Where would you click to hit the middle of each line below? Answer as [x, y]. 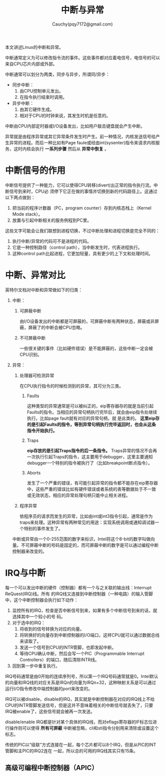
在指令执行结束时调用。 [43, 97]
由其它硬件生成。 [37, 109]
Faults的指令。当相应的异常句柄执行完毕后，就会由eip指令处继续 [92, 412]
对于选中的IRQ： [29, 623]
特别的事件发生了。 [43, 528]
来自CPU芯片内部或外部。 [31, 64]
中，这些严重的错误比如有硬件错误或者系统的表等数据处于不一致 [91, 489]
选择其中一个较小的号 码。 [39, 616]
